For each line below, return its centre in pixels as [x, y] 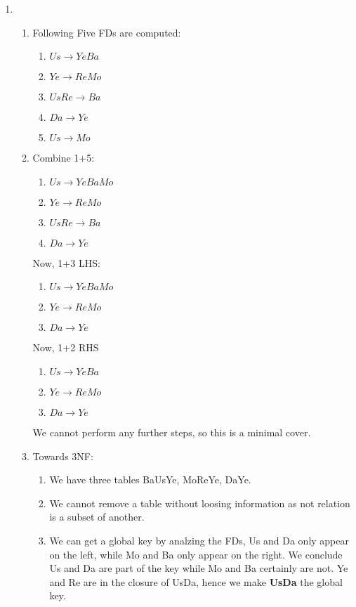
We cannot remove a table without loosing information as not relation [200, 503]
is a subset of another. [97, 517]
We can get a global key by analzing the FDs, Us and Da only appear [199, 540]
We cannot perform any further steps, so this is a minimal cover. [172, 432]
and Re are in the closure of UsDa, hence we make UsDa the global [196, 581]
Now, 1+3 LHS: [66, 262]
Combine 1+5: [64, 158]
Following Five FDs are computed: [107, 32]
